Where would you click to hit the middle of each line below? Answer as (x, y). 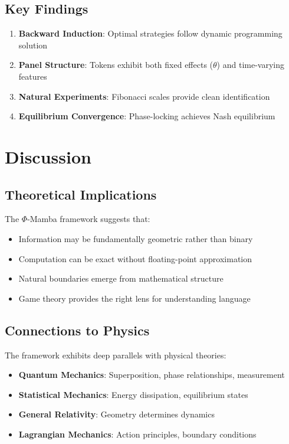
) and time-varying (250, 65)
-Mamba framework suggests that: (89, 219)
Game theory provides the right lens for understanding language (134, 298)
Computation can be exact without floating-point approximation (135, 258)
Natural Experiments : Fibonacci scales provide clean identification (144, 96)
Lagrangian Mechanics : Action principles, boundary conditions (137, 434)
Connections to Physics (77, 330)
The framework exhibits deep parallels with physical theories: (116, 355)
